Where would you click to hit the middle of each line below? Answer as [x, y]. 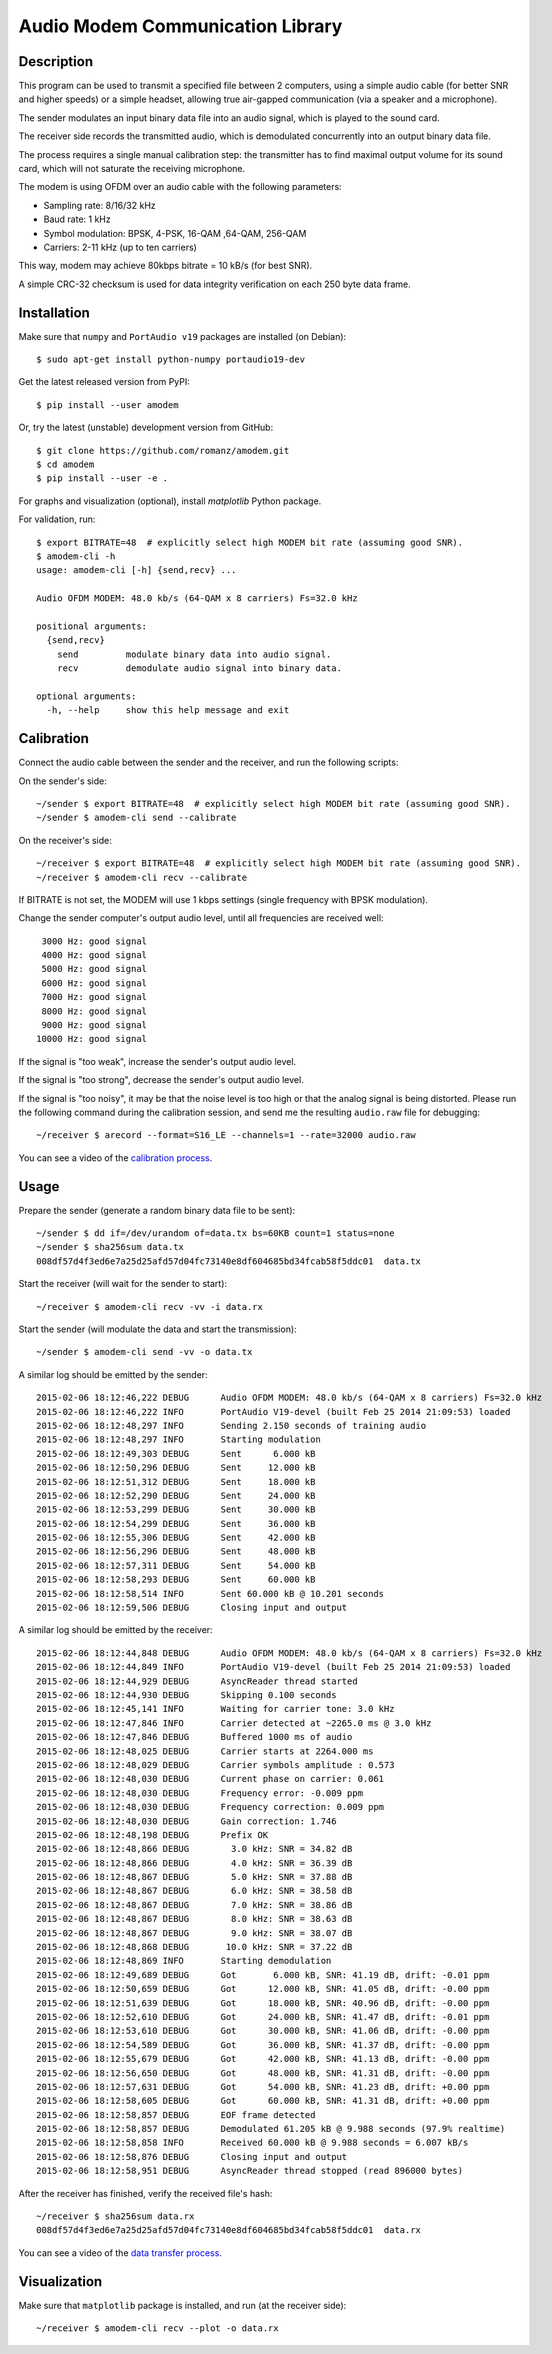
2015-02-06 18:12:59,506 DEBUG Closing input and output [192, 1608]
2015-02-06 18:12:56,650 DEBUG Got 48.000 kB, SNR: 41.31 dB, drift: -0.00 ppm [263, 2073]
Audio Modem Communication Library [180, 26]
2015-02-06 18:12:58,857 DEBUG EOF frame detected [176, 2114]
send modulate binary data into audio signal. [194, 654]
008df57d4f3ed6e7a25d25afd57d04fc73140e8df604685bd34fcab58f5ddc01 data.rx [229, 2230]
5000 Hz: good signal [94, 969]
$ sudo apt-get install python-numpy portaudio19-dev [170, 359]
